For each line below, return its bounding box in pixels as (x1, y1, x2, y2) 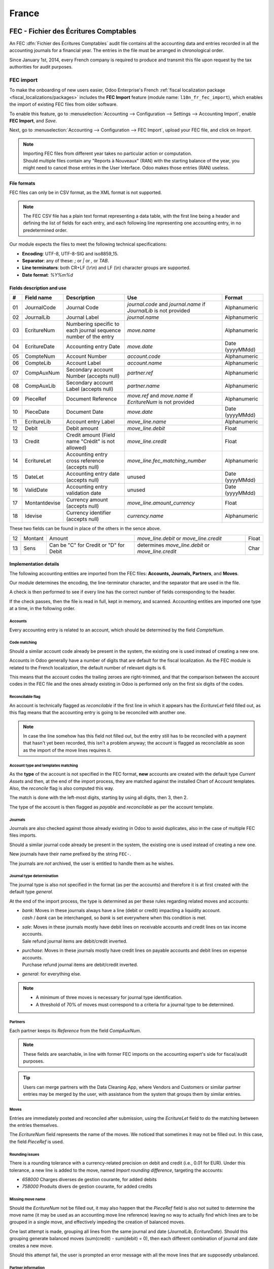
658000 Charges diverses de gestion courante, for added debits (22, 1176, 157, 1182)
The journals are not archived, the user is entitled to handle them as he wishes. (9, 860, 175, 866)
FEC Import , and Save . (9, 117, 57, 124)
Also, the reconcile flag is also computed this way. (9, 785, 114, 791)
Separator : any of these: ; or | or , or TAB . (22, 258, 109, 264)
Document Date (66, 409, 104, 416)
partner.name (127, 382, 160, 389)
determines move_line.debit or (137, 541, 210, 548)
